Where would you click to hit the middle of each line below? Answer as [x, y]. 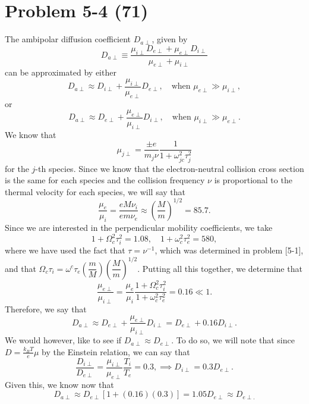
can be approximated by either [61, 72]
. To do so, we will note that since [233, 340]
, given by [170, 39]
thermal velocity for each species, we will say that [95, 191]
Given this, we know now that [59, 384]
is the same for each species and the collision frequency [105, 180]
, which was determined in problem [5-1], [229, 250]
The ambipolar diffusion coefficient [68, 39]
